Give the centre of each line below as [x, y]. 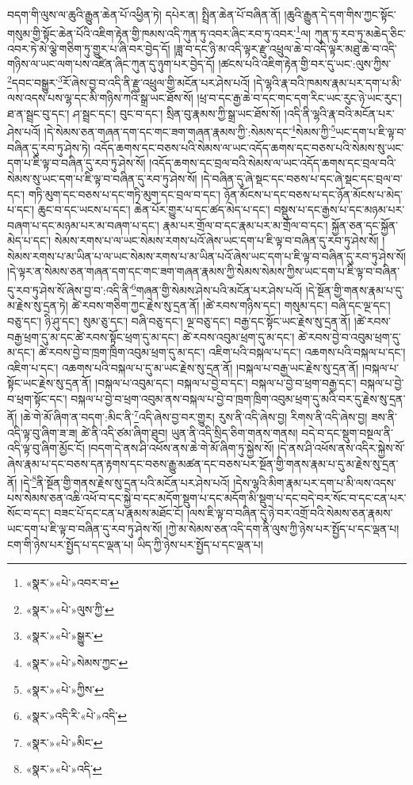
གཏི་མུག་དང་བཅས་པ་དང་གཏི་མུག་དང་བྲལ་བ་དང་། [124, 194]
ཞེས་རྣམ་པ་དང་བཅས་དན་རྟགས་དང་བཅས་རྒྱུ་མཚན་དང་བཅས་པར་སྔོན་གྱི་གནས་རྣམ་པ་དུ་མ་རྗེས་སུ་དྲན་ [203, 463]
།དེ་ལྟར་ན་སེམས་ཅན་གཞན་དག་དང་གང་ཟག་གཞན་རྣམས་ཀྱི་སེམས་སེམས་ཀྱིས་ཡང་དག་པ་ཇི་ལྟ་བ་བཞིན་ [204, 271]
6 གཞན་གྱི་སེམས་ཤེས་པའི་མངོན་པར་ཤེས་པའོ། [217, 289]
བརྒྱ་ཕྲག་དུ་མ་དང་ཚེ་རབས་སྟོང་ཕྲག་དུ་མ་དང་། [93, 336]
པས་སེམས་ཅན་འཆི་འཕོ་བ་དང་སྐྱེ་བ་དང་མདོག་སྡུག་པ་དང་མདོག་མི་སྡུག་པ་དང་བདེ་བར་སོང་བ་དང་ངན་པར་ [207, 497]
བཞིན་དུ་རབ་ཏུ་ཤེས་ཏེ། [49, 147]
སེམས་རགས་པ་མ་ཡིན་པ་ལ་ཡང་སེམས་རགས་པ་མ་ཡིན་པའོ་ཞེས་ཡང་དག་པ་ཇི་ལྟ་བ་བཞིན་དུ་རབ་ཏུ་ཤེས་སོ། [207, 255]
